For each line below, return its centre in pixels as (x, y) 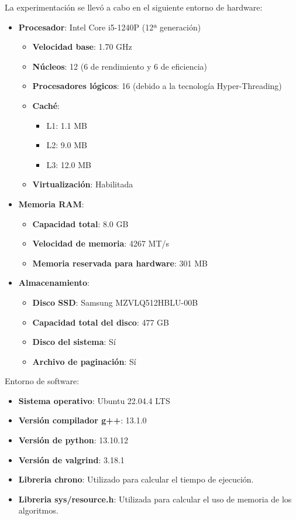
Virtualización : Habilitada (83, 184)
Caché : (46, 105)
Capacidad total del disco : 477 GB (101, 322)
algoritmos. (38, 510)
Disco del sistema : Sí (74, 342)
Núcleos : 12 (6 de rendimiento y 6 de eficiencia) (120, 66)
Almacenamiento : (54, 283)
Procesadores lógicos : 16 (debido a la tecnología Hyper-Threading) (157, 86)
